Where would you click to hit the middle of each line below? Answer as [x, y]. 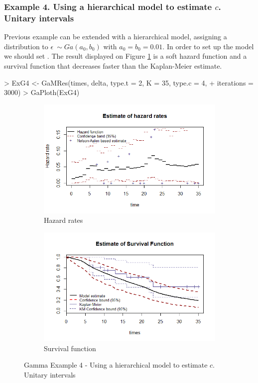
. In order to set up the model [208, 46]
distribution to [26, 46]
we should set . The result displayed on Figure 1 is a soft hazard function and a [126, 56]
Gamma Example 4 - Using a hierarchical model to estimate [116, 365]
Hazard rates [64, 220]
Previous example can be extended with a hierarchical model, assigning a [116, 37]
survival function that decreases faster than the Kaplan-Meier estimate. [113, 65]
